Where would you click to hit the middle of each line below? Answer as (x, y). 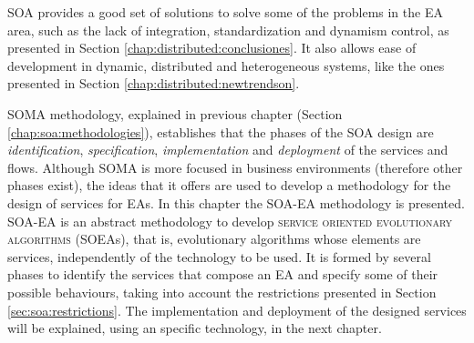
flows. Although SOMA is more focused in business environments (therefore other (235, 167)
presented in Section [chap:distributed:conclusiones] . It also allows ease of (212, 48)
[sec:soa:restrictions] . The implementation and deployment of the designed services (237, 310)
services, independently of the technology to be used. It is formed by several (219, 256)
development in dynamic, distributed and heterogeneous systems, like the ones (226, 65)
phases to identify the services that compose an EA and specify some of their (223, 274)
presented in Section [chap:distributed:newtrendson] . (154, 83)
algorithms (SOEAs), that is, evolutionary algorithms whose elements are (214, 239)
